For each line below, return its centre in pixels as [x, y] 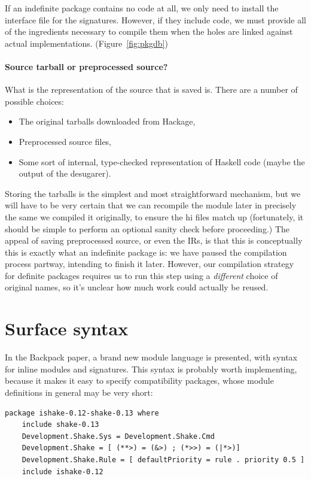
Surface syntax [67, 328]
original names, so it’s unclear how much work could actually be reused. [137, 287]
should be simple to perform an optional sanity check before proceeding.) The [147, 228]
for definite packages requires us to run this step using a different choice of [141, 275]
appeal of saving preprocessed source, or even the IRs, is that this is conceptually [154, 240]
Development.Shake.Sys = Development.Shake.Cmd [118, 436]
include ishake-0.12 [62, 472]
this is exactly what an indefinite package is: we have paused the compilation [146, 252]
